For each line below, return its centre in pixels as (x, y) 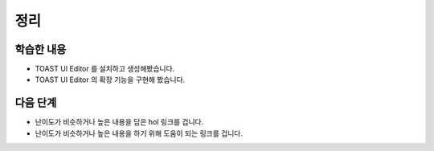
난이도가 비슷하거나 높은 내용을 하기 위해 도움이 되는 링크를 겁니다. (139, 133)
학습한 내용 (41, 49)
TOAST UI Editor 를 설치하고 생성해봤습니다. (105, 69)
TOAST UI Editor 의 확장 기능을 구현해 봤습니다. (110, 80)
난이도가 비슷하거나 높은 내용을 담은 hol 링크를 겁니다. (119, 122)
